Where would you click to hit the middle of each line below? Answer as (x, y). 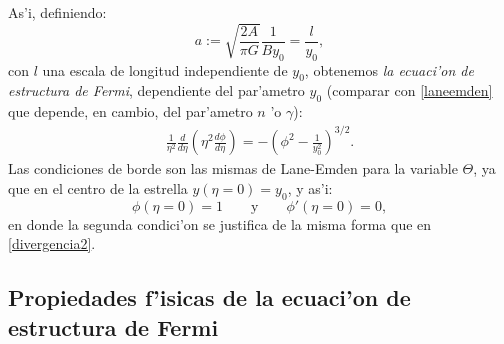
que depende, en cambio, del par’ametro (130, 111)
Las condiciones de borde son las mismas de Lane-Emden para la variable (233, 168)
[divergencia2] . (52, 243)
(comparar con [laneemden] (409, 90)
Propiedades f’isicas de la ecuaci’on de (209, 297)
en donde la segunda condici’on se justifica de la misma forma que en (220, 223)
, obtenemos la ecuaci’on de (389, 69)
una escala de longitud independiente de (165, 69)
